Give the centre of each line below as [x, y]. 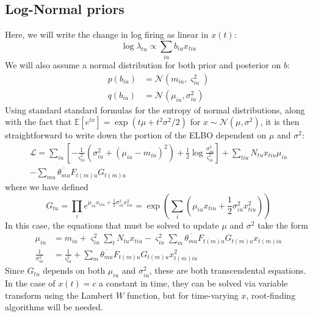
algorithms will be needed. [54, 307]
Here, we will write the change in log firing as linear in [107, 34]
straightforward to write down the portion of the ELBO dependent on [136, 135]
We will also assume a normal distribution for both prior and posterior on [143, 65]
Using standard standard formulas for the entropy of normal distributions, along [155, 109]
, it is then [280, 122]
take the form [283, 225]
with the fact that [38, 122]
